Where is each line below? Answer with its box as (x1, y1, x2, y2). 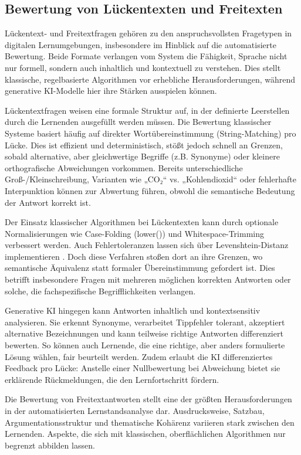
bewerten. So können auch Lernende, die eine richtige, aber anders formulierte (5, 339, 285, 351)
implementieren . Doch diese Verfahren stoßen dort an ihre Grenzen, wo (5, 250, 263, 262)
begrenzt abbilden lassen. (5, 439, 95, 451)
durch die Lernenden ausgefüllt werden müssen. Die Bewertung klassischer (5, 116, 272, 128)
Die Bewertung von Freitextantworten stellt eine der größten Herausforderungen (5, 393, 292, 405)
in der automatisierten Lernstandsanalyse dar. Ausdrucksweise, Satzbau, (5, 405, 265, 417)
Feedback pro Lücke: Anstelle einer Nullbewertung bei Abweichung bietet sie (5, 362, 280, 374)
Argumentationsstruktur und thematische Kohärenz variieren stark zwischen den (5, 416, 295, 428)
